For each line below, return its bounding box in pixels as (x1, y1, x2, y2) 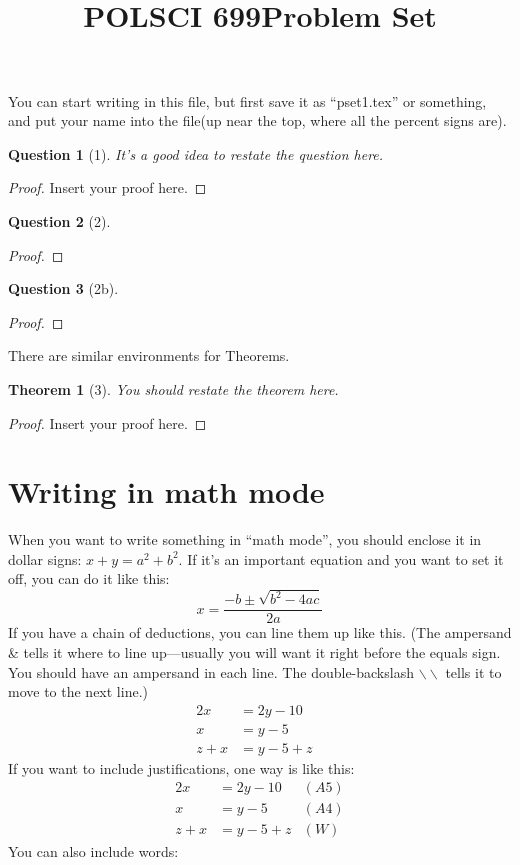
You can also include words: (8, 840, 179, 861)
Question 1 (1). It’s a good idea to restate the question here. (8, 143, 384, 164)
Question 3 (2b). (8, 278, 119, 299)
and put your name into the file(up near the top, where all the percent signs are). (8, 110, 507, 131)
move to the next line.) (8, 681, 148, 702)
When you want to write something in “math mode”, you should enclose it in (8, 529, 482, 550)
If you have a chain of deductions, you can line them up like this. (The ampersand (8, 622, 512, 643)
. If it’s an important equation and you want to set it (178, 548, 504, 569)
